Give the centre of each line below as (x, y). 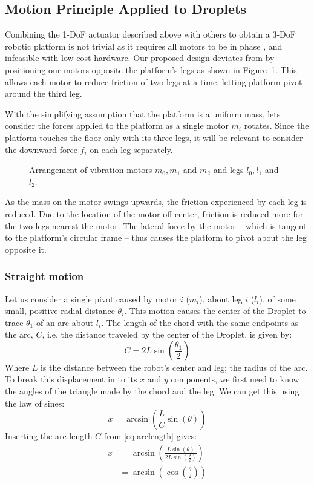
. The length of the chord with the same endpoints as (200, 322)
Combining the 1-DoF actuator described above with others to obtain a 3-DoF (150, 34)
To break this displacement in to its (71, 379)
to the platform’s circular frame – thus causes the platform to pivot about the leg (156, 237)
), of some (277, 299)
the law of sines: (35, 403)
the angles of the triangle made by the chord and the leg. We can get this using (152, 391)
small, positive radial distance (60, 311)
